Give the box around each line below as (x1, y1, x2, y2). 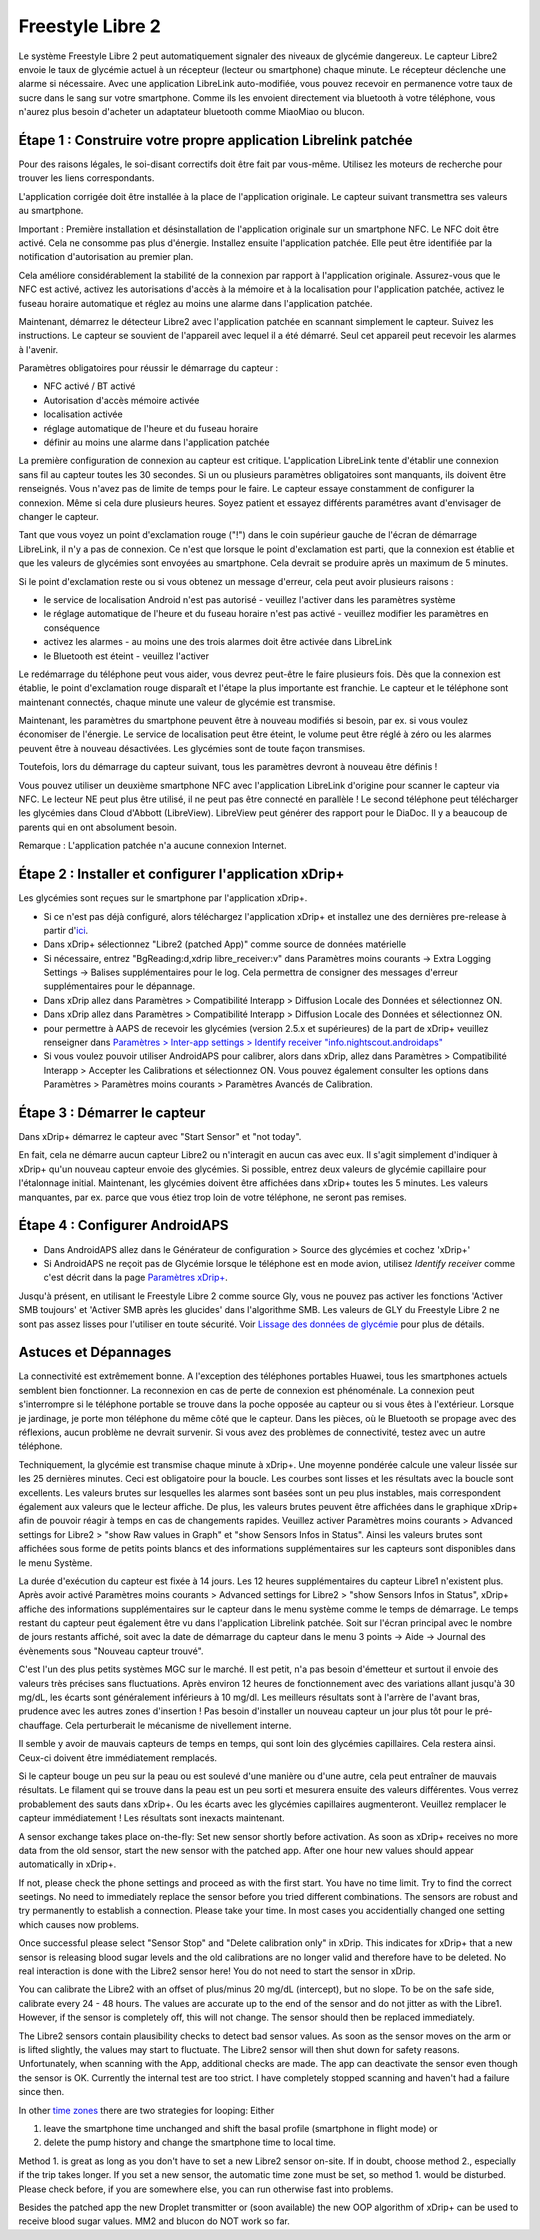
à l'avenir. (18, 343, 59, 355)
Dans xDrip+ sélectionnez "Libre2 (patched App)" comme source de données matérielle (43, 938, 407, 950)
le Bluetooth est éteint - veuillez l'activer (43, 650, 210, 662)
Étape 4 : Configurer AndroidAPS (18, 1217, 229, 1234)
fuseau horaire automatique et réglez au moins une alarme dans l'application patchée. (18, 297, 374, 309)
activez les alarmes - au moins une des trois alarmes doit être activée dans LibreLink (43, 636, 392, 648)
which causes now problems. (18, 1918, 140, 1930)
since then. (18, 2086, 65, 2098)
